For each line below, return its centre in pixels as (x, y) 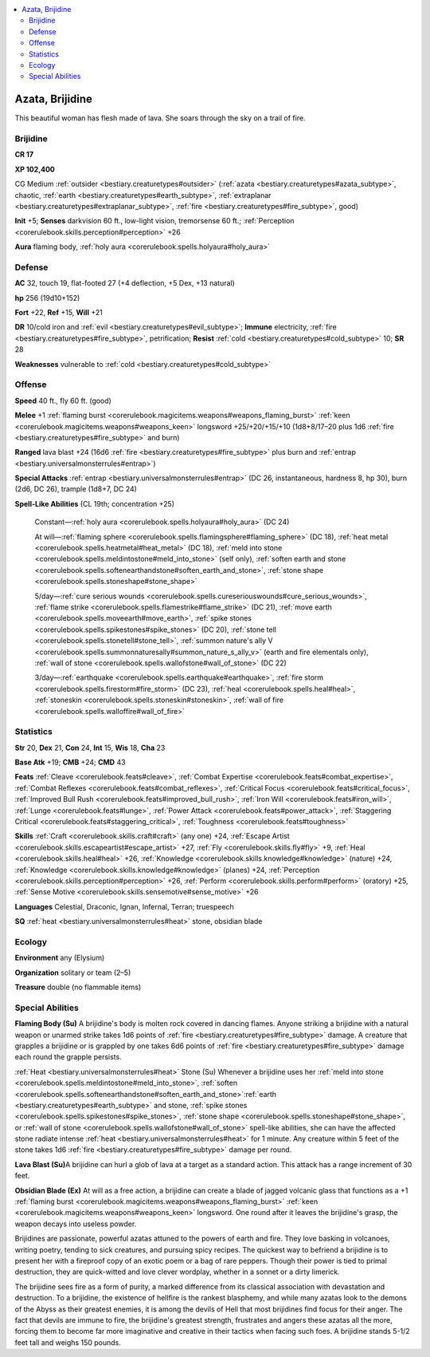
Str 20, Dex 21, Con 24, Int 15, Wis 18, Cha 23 (90, 748)
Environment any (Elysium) (60, 958)
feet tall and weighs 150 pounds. (68, 1342)
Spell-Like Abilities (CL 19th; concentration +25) (95, 503)
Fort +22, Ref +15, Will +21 (59, 313)
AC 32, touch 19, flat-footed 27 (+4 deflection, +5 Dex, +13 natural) (125, 283)
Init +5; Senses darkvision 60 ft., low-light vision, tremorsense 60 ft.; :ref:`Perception (154, 221)
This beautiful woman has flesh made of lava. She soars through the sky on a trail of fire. (160, 118)
